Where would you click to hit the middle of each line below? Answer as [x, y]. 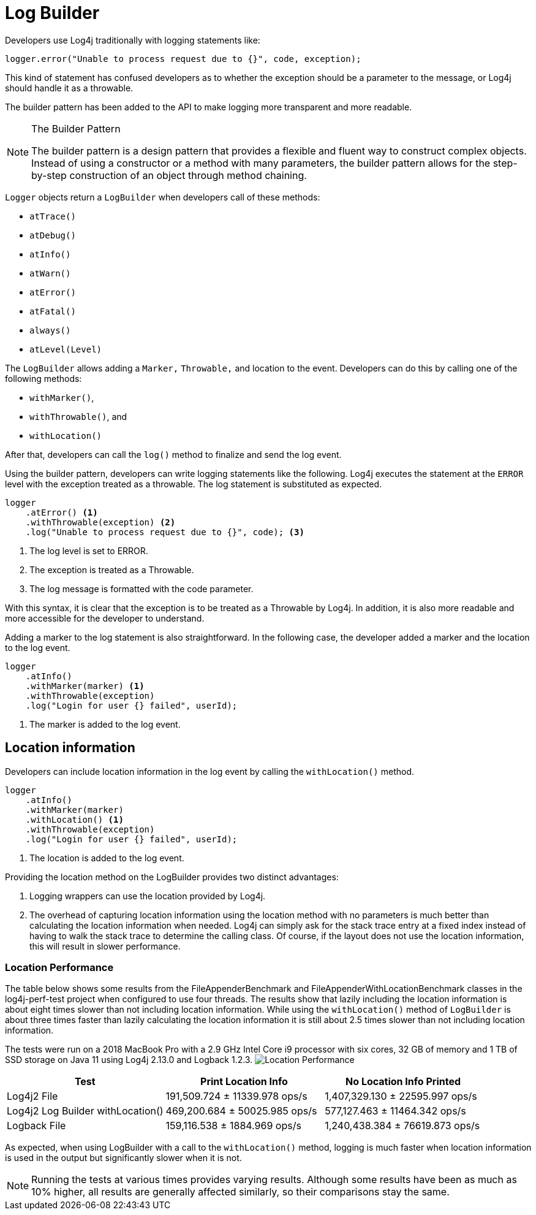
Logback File [36, 1126]
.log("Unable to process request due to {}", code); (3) [165, 532]
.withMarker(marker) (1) [85, 686]
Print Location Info [244, 1082]
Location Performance [59, 967]
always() [50, 330]
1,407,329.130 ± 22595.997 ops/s [401, 1096]
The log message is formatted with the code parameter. [142, 588]
